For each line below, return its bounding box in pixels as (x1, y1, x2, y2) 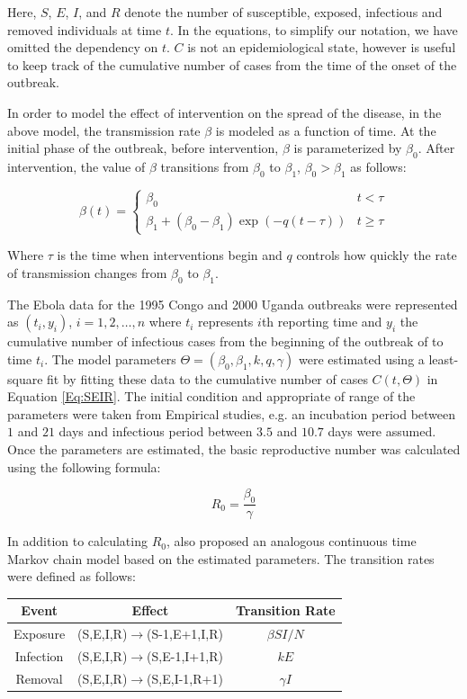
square (7, 369, 43, 388)
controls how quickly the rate (296, 246, 457, 264)
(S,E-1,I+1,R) (147, 647, 223, 666)
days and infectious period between (58, 422, 253, 441)
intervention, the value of (7, 157, 146, 175)
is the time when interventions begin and (57, 246, 283, 264)
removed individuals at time (7, 20, 162, 39)
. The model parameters (44, 349, 176, 368)
